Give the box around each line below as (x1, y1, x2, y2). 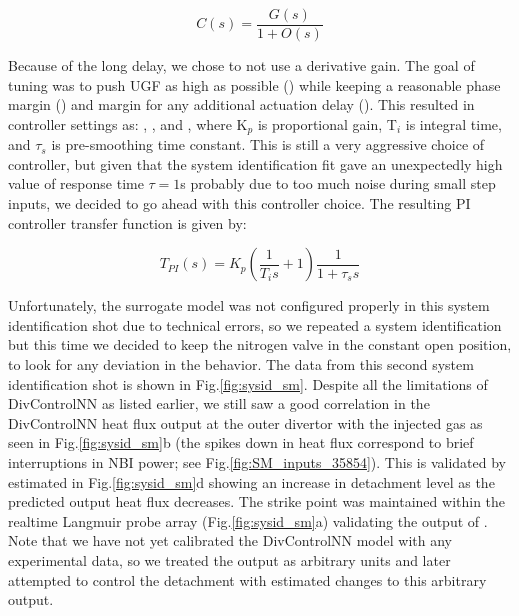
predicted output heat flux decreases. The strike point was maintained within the (8, 491, 506, 512)
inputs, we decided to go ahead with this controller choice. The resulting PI (8, 193, 471, 214)
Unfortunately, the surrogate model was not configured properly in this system (8, 295, 490, 316)
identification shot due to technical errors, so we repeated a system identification (8, 314, 502, 335)
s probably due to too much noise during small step (180, 173, 496, 194)
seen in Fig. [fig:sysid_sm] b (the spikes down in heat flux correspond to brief (8, 432, 474, 453)
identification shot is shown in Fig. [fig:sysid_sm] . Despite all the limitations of (8, 373, 488, 394)
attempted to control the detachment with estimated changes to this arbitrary (8, 569, 487, 590)
